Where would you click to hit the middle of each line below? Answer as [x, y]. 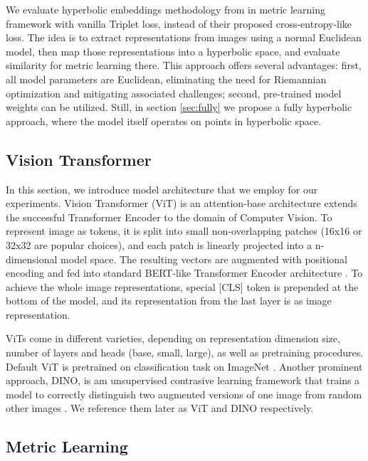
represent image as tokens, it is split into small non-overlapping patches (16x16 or [184, 231]
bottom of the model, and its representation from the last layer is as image [169, 301]
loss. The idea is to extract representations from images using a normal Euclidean [184, 37]
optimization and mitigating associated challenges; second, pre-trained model [174, 93]
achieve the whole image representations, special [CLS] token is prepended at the [182, 286]
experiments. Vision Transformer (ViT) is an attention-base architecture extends [182, 203]
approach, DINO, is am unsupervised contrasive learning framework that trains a [183, 380]
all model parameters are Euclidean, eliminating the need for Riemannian [166, 79]
